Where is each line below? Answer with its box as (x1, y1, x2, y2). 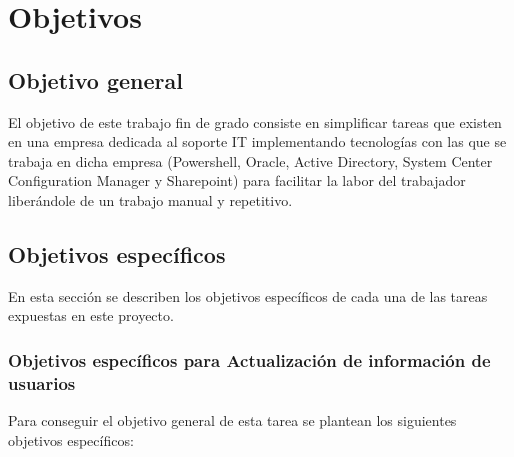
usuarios (8, 370, 76, 395)
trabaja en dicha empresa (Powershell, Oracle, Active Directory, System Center (8, 150, 493, 171)
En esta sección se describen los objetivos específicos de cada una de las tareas (8, 285, 488, 306)
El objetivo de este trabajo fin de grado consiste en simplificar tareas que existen (8, 111, 502, 132)
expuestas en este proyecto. (8, 305, 174, 326)
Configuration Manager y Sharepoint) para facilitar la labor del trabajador (8, 170, 466, 191)
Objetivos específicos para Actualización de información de (8, 347, 491, 372)
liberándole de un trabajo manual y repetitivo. (8, 189, 293, 210)
